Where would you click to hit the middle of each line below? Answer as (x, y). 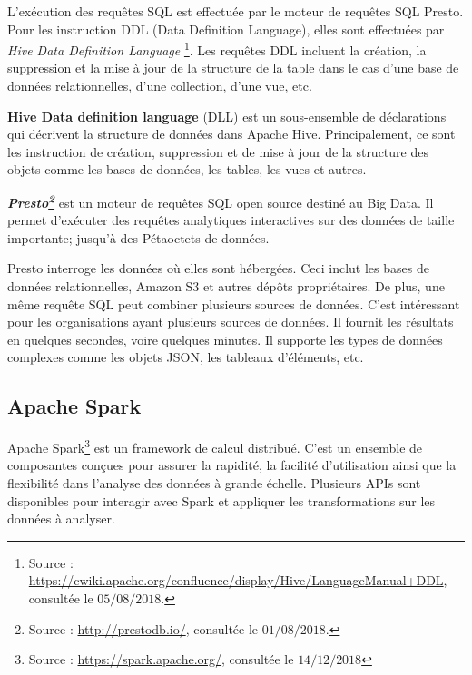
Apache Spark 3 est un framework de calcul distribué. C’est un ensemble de (215, 446)
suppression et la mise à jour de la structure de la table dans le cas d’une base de (233, 68)
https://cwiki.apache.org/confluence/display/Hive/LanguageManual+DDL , (238, 580)
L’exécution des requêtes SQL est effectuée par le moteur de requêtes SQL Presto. (236, 11)
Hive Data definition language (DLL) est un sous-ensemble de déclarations (227, 116)
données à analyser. (61, 518)
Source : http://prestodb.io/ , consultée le (143, 628)
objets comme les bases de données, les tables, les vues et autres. (187, 169)
